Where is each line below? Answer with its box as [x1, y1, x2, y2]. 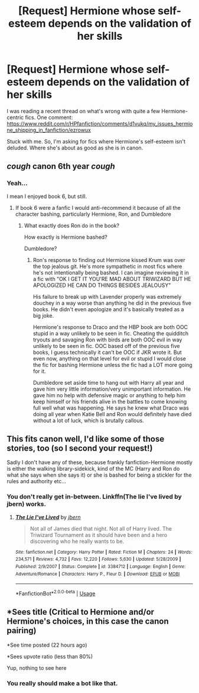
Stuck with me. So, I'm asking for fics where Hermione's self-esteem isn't [6, 138, 185, 145]
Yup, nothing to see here [6, 664, 67, 671]
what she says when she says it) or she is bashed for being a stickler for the [6, 471, 192, 478]
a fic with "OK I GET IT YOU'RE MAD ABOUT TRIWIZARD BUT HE [32, 275, 191, 282]
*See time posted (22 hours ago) [6, 641, 87, 649]
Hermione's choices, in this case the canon [6, 617, 169, 627]
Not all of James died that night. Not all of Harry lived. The [30, 525, 172, 532]
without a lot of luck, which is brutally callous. [32, 417, 144, 424]
